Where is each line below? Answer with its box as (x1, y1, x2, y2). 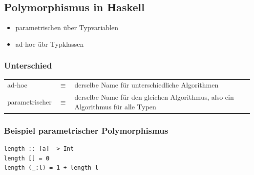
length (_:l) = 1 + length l (4, 164, 99, 172)
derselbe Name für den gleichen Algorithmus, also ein (74, 92, 234, 102)
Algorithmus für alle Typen (74, 101, 156, 111)
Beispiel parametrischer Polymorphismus (4, 124, 169, 136)
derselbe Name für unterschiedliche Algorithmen (74, 80, 219, 90)
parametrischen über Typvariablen (15, 22, 119, 33)
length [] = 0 (4, 155, 50, 162)
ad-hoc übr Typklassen (15, 38, 84, 49)
